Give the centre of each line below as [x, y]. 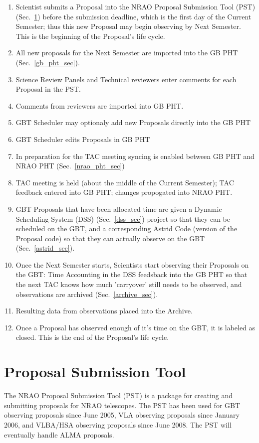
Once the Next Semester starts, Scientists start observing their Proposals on [132, 264]
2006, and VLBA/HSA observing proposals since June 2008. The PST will [118, 424]
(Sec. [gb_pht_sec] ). [48, 62]
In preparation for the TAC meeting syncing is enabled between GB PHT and [135, 156]
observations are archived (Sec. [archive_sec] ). [87, 294]
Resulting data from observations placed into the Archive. [104, 311]
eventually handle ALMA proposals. [59, 434]
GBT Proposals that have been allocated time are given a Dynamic [119, 209]
